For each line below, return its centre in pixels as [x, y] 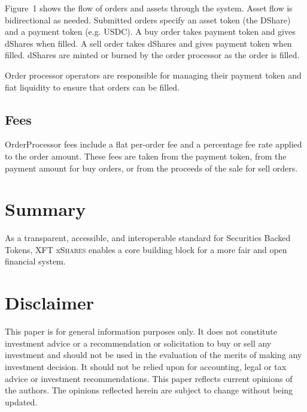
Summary [45, 209]
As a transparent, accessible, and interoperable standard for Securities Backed [148, 238]
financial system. [35, 261]
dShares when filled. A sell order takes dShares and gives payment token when [148, 43]
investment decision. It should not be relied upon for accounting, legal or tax [146, 366]
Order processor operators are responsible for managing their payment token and [153, 75]
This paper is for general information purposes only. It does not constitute [141, 331]
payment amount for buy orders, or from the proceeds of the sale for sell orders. [151, 168]
